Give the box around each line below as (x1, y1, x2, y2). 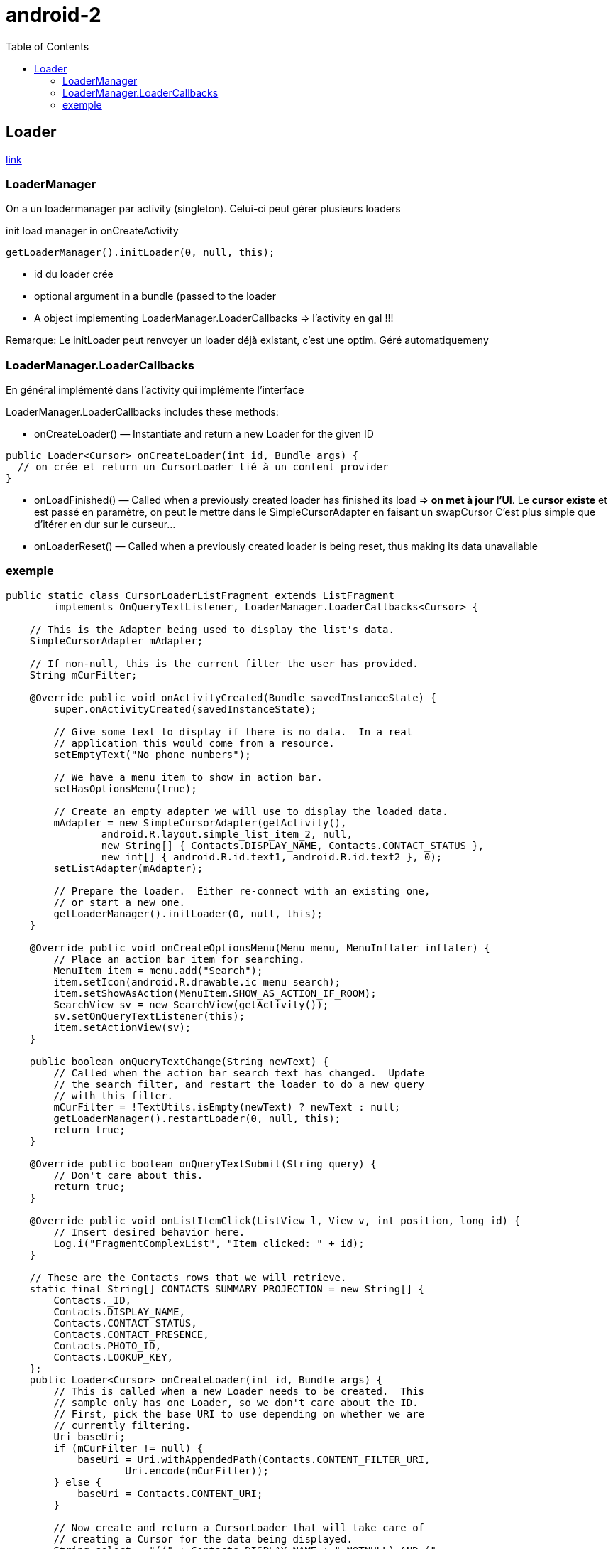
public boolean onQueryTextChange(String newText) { (29, 1055, 329, 1067)
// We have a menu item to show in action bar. (53, 771, 323, 783)
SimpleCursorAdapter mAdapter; (29, 635, 204, 647)
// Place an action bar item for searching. (53, 953, 305, 965)
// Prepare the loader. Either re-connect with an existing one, (53, 885, 431, 897)
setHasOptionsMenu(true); (53, 782, 197, 794)
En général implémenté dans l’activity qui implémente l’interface (6, 384, 304, 396)
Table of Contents (6, 40, 89, 53)
